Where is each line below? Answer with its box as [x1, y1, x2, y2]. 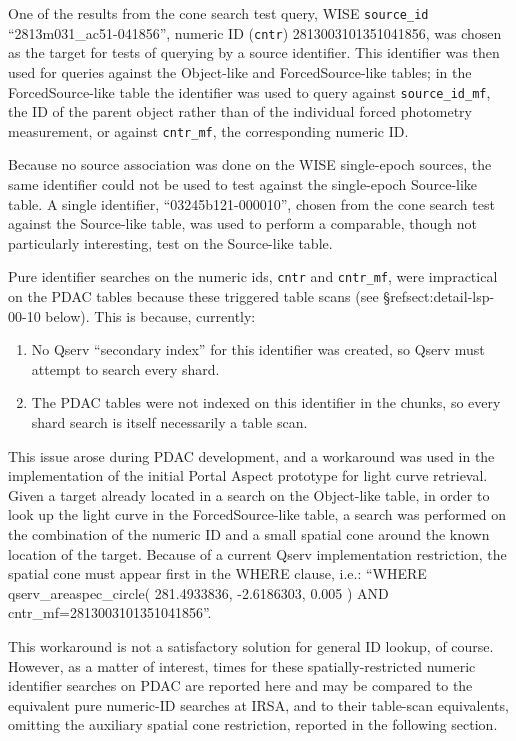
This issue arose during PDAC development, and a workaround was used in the [8, 445, 495, 466]
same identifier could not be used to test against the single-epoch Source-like [8, 174, 478, 194]
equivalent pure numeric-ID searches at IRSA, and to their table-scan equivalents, [8, 694, 509, 715]
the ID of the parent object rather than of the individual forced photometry [8, 101, 473, 122]
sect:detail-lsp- [406, 286, 495, 307]
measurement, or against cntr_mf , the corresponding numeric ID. [8, 120, 409, 141]
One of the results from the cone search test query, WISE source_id [8, 3, 429, 23]
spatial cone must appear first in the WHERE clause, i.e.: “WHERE [8, 563, 427, 584]
